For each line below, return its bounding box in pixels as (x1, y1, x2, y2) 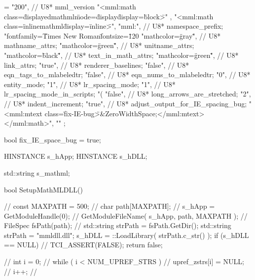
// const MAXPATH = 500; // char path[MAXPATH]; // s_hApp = (4, 201, 215, 211)
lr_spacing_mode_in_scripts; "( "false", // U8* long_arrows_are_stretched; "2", (4, 89, 251, 99)
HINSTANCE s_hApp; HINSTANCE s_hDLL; (4, 151, 147, 161)
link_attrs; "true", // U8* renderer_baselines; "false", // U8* (4, 59, 189, 70)
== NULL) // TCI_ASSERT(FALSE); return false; (4, 239, 163, 250)
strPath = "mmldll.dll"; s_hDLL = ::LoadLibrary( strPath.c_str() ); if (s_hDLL (4, 230, 249, 240)
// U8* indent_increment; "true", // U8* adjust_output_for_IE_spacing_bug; (4, 98, 247, 108)
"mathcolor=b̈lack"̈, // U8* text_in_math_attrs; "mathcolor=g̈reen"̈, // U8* (4, 49, 239, 60)
